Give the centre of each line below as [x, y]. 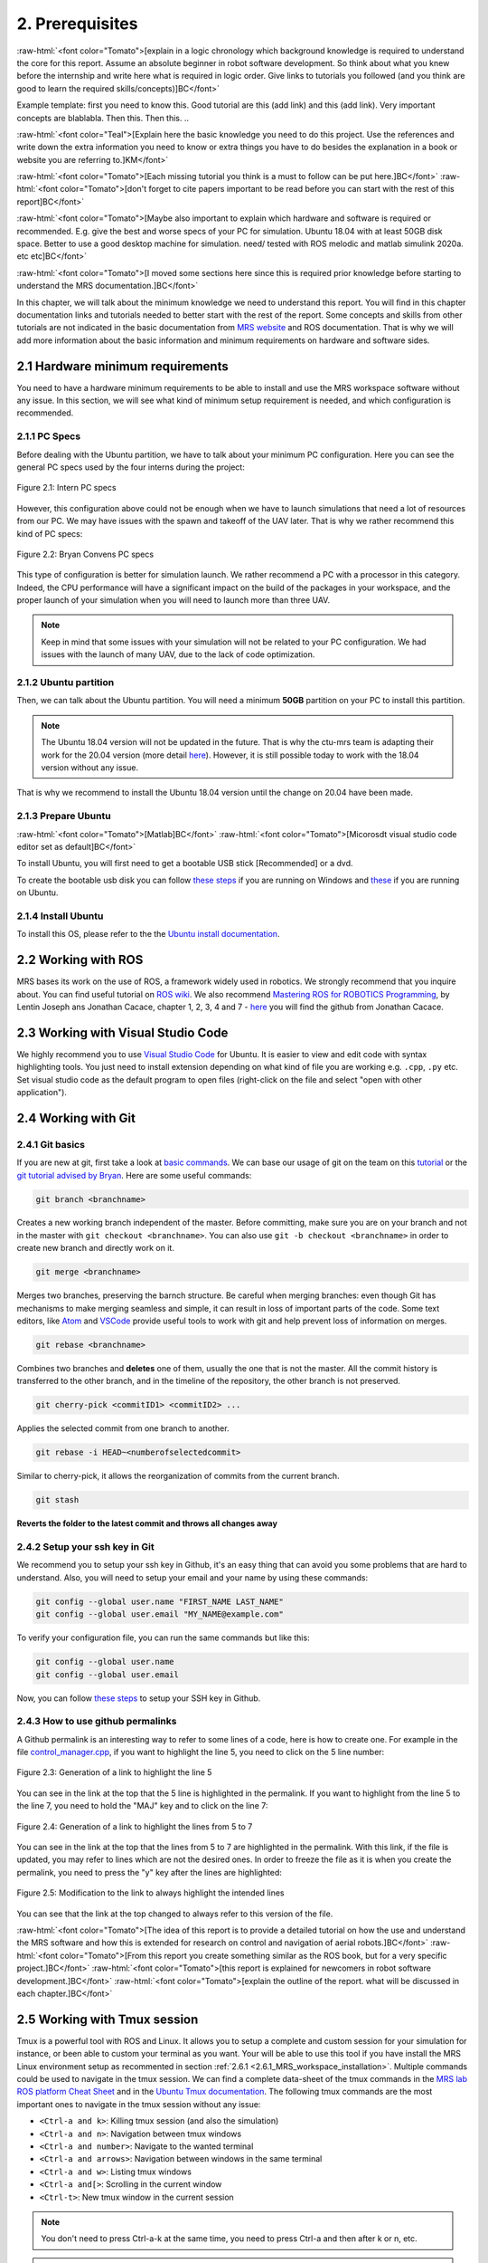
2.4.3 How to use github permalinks [97, 1722]
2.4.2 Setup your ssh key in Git [85, 1547]
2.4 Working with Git [76, 1118]
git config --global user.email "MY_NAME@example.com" [160, 1614]
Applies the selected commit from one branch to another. [123, 1428]
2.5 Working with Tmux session [108, 2019]
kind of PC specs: [50, 533]
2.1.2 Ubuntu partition [66, 683]
